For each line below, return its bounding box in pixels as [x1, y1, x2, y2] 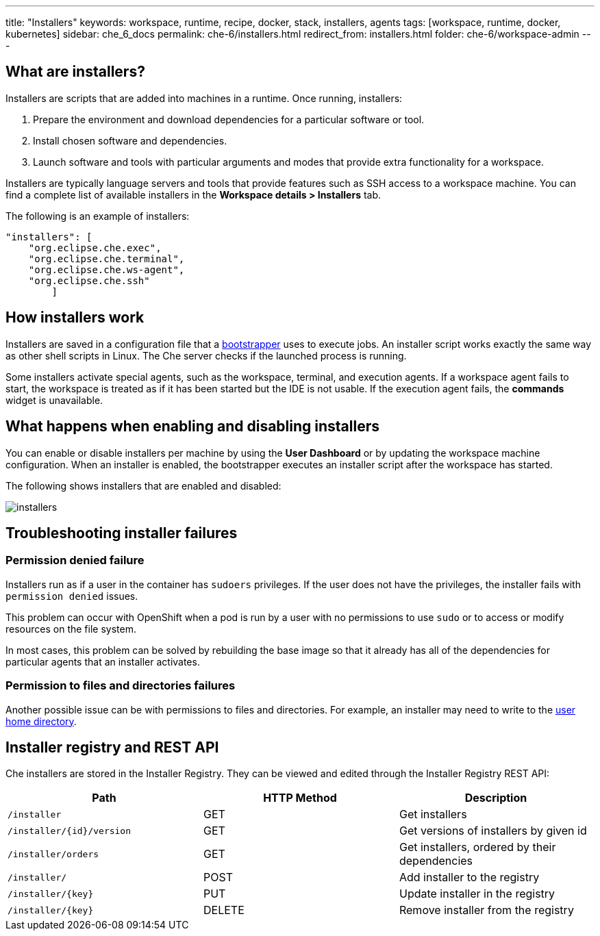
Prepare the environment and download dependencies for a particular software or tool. [33, 113, 425, 125]
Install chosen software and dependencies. [33, 134, 227, 147]
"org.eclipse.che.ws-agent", [28, 264, 185, 275]
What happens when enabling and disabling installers [5, 418, 379, 435]
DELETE [203, 903, 245, 918]
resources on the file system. [5, 622, 136, 635]
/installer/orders [8, 848, 99, 859]
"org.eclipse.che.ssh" [28, 275, 150, 286]
